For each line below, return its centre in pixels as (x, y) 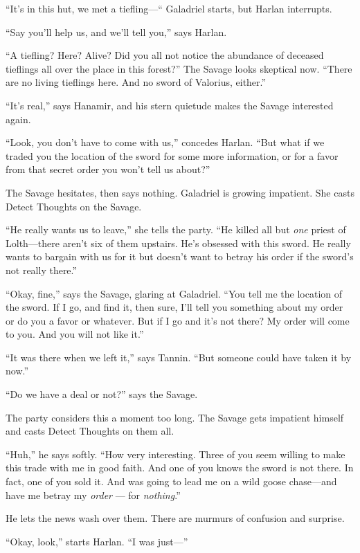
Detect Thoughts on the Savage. (74, 206)
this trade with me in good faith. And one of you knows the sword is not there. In (180, 468)
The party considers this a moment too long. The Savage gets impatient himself (175, 417)
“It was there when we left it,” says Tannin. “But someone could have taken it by (179, 357)
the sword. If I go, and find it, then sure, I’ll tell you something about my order (174, 307)
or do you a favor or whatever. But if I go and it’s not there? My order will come (178, 320)
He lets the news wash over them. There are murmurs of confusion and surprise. (175, 518)
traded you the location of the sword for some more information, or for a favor (172, 155)
